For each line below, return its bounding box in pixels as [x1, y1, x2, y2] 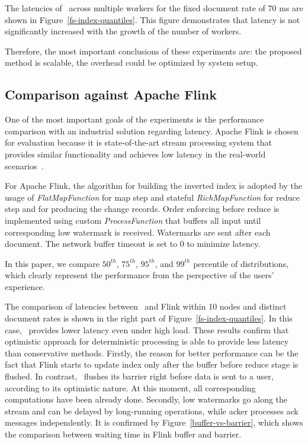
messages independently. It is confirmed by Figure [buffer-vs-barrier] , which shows [5, 416, 303, 429]
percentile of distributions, [193, 257, 289, 269]
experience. [5, 280, 45, 292]
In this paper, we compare [5, 257, 100, 269]
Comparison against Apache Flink [5, 85, 217, 104]
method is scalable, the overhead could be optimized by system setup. [5, 56, 258, 69]
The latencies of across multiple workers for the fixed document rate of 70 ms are [5, 2, 303, 14]
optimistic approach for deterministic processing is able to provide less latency [5, 335, 289, 348]
